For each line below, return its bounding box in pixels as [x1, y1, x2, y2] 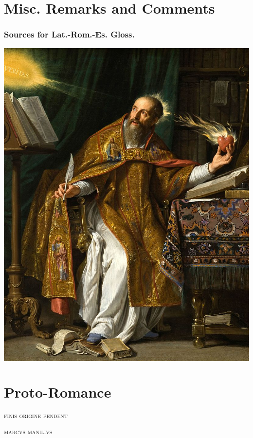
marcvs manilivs [4, 426, 53, 437]
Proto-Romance [4, 382, 111, 401]
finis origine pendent [4, 410, 68, 420]
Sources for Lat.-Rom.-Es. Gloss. [4, 28, 135, 40]
